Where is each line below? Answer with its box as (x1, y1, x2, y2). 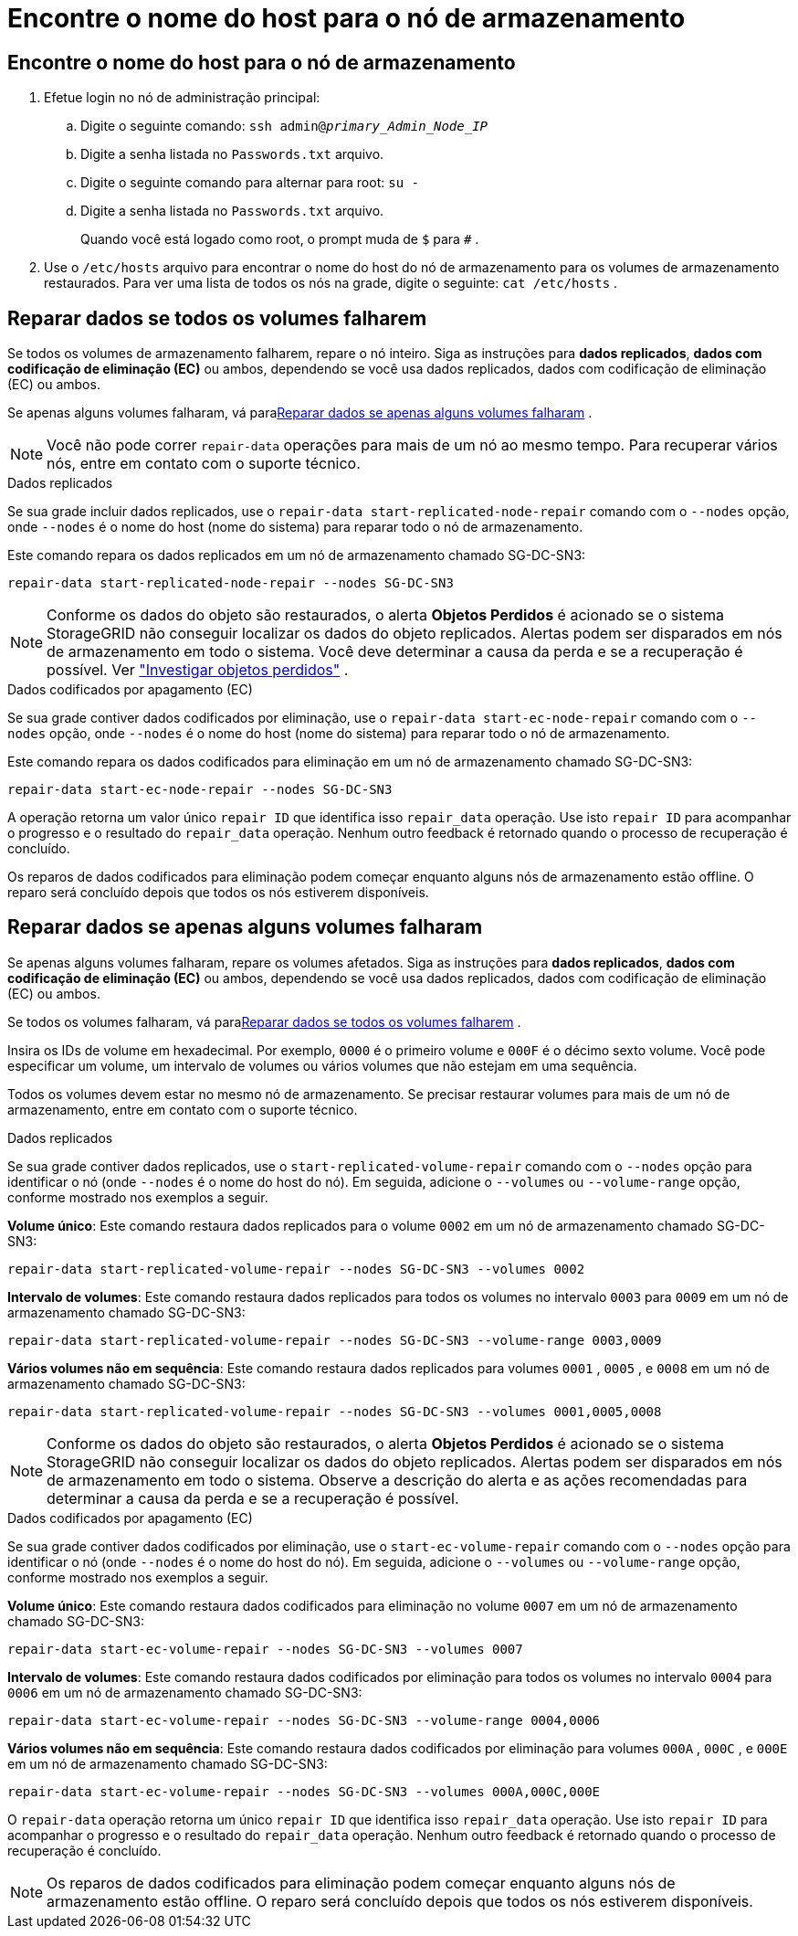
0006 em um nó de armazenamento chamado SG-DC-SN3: (7, 1684, 362, 1700)
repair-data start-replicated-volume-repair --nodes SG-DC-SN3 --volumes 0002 (7, 1261, 585, 1276)
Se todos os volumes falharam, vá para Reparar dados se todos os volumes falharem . (7, 1013, 521, 1030)
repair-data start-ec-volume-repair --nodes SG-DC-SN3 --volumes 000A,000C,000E (7, 1783, 601, 1799)
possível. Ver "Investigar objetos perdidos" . (47, 661, 349, 680)
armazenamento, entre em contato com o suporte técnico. (7, 1101, 358, 1117)
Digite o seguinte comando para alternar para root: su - (80, 175, 419, 191)
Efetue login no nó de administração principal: (44, 90, 320, 106)
